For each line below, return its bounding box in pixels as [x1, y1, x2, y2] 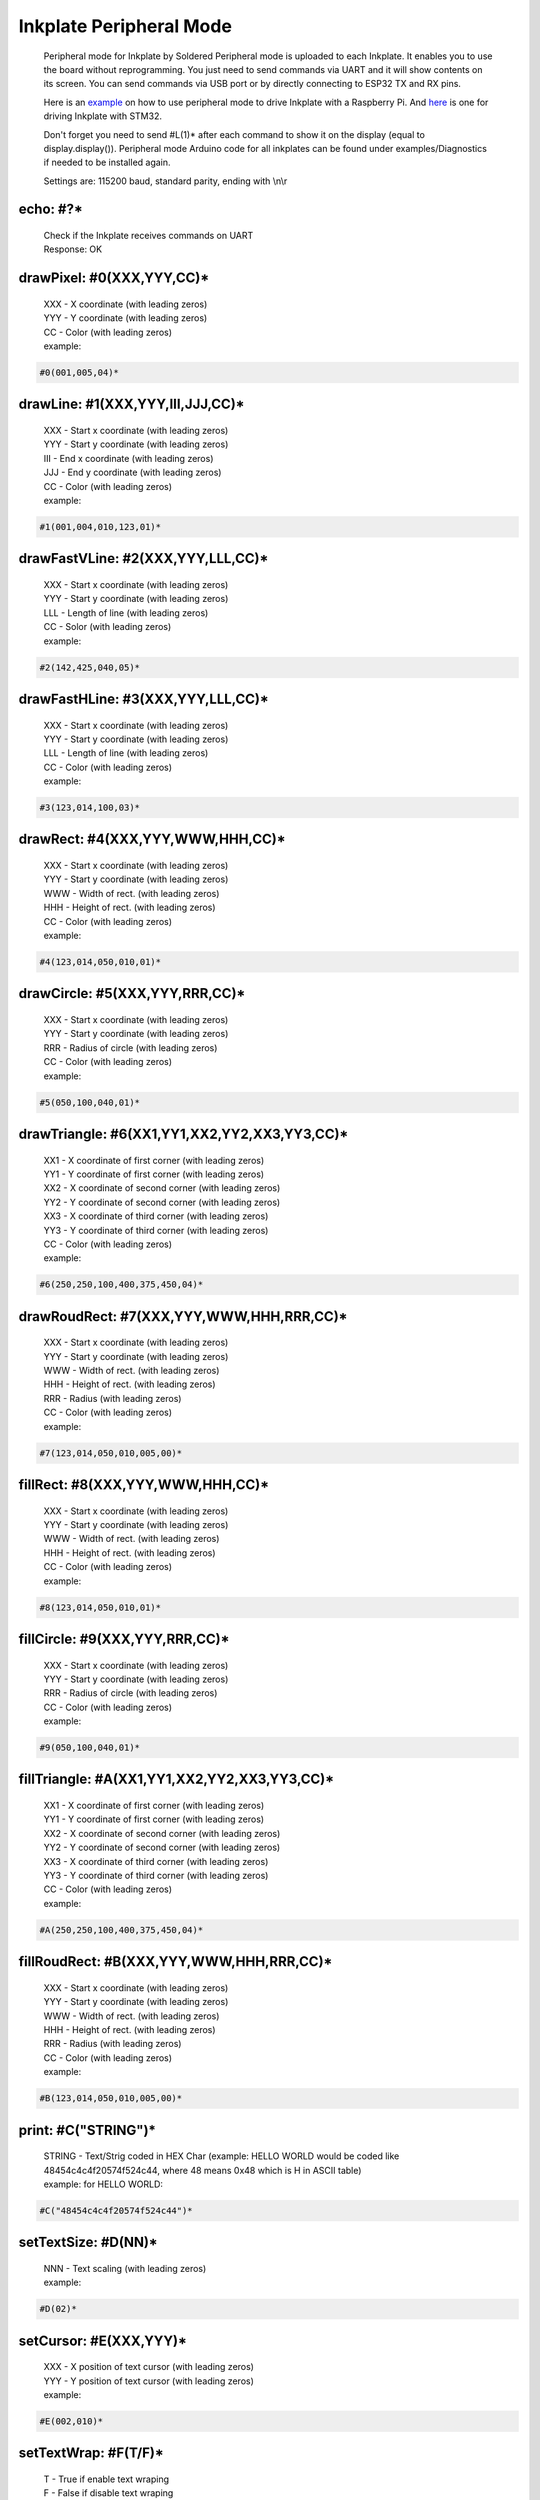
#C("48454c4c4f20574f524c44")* [39, 2205, 194, 2216]
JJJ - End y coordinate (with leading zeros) [43, 466, 222, 479]
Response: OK [43, 243, 103, 255]
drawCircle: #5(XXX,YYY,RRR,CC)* [18, 985, 246, 1002]
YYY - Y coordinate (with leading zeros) [43, 312, 208, 324]
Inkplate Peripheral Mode [18, 15, 232, 37]
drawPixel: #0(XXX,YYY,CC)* [18, 270, 210, 287]
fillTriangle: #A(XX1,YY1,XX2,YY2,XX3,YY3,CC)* [18, 1771, 335, 1788]
